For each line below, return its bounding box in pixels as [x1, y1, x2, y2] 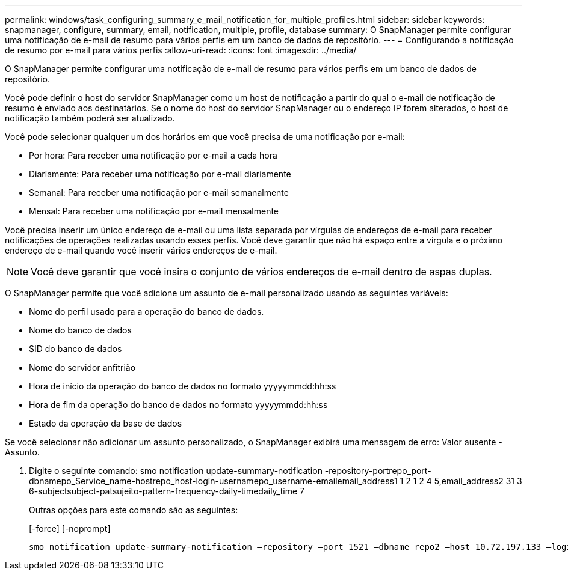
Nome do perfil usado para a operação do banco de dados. [29, 306, 264, 317]
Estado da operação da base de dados [29, 418, 182, 428]
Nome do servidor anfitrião [29, 362, 136, 373]
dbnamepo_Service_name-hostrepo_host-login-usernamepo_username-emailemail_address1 [29, 476, 398, 486]
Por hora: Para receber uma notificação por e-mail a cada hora [29, 150, 277, 160]
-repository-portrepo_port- [324, 466, 431, 476]
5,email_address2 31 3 [434, 476, 522, 486]
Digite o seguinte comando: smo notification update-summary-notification [29, 466, 323, 476]
